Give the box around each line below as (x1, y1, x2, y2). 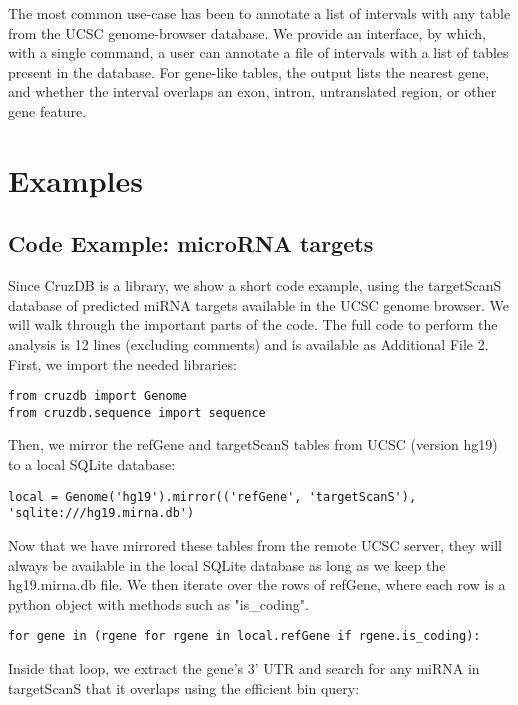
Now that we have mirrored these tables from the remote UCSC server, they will (8, 534, 502, 555)
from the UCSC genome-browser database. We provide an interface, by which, (8, 22, 486, 43)
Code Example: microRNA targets (8, 228, 374, 259)
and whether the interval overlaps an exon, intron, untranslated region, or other (8, 81, 497, 102)
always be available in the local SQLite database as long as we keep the (8, 554, 446, 575)
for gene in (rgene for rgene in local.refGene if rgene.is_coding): (8, 629, 481, 644)
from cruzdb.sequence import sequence (8, 405, 266, 420)
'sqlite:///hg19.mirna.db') (8, 506, 195, 521)
